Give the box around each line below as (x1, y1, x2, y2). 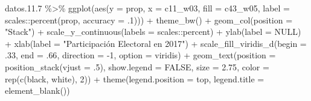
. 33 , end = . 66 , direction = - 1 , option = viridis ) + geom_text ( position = (5, 49, 276, 61)
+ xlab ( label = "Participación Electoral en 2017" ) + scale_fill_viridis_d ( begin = (5, 37, 307, 49)
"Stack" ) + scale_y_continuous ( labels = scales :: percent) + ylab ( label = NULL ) (5, 25, 301, 38)
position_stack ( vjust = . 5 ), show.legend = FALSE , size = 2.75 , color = (5, 60, 269, 73)
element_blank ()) (5, 84, 70, 97)
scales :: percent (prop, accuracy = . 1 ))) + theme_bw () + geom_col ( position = (5, 13, 293, 26)
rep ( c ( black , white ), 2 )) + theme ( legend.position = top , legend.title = (5, 72, 265, 85)
